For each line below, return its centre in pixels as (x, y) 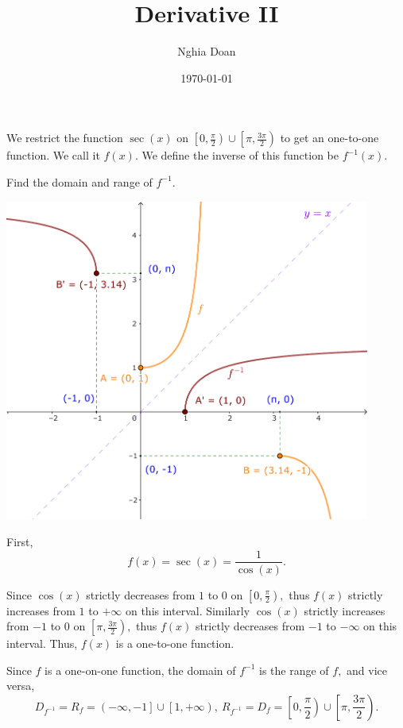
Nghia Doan (207, 51)
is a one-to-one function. (175, 643)
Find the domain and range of (79, 181)
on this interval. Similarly (188, 610)
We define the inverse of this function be (240, 155)
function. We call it (53, 155)
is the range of (294, 670)
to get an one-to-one (329, 138)
